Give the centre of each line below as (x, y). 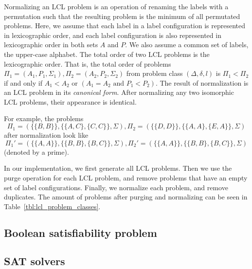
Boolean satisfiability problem (81, 232)
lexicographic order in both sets (51, 45)
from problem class (154, 73)
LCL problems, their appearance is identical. (70, 101)
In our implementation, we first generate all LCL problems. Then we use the (118, 168)
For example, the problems (44, 118)
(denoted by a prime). (36, 152)
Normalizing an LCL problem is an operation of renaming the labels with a (116, 6)
